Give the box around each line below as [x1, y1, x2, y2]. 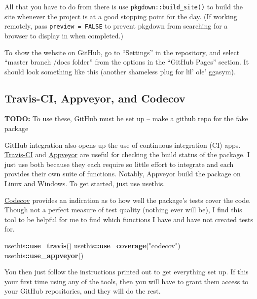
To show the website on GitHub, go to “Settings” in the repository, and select [4, 47, 240, 57]
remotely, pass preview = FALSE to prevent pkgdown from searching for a [4, 21, 228, 31]
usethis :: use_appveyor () [4, 250, 84, 260]
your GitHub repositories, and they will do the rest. [4, 286, 161, 296]
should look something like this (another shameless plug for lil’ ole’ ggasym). [4, 66, 236, 76]
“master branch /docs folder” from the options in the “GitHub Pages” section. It [4, 57, 249, 67]
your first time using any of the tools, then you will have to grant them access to [4, 276, 249, 286]
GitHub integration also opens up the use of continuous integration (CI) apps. [4, 139, 241, 150]
